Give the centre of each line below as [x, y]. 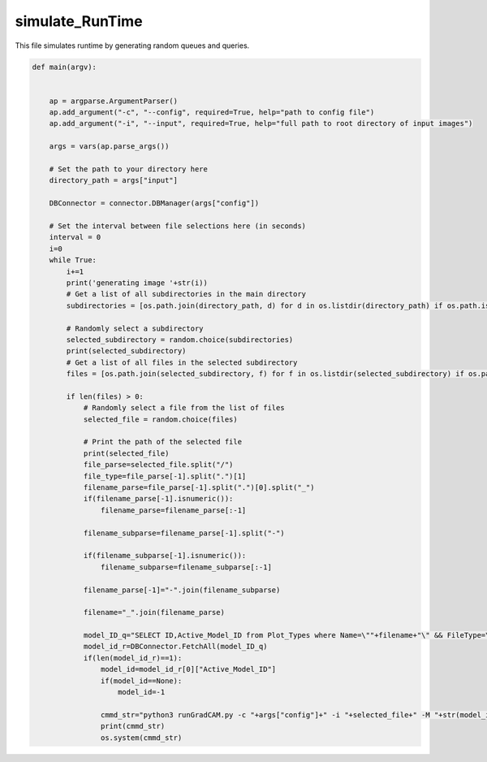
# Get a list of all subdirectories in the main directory [186, 294]
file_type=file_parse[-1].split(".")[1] [165, 476]
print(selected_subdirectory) [126, 351]
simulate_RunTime [79, 21]
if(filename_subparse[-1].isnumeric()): [165, 556]
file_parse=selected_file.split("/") [158, 465]
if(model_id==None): [141, 681]
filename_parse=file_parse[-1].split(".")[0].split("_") [199, 487]
